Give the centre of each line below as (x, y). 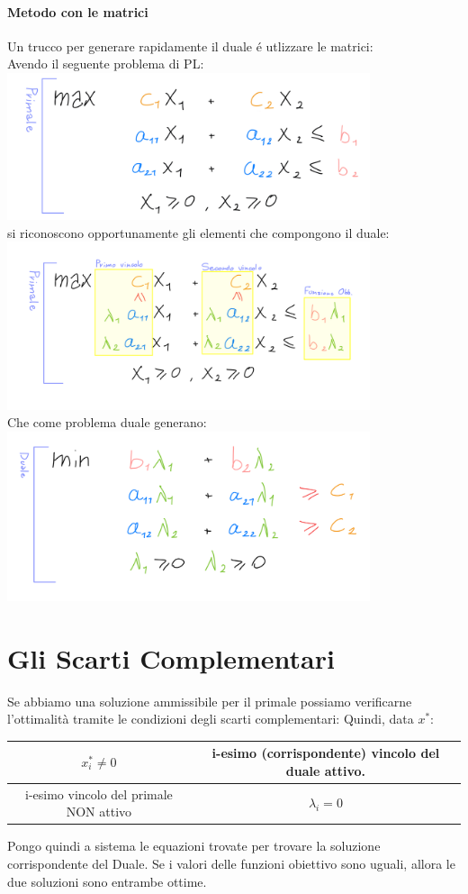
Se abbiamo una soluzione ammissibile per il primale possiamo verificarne (210, 701)
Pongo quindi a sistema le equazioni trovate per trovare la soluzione (194, 846)
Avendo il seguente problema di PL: (106, 64)
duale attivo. (326, 770)
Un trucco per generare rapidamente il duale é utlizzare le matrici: (190, 46)
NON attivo (99, 812)
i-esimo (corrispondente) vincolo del (326, 753)
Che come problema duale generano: (107, 422)
